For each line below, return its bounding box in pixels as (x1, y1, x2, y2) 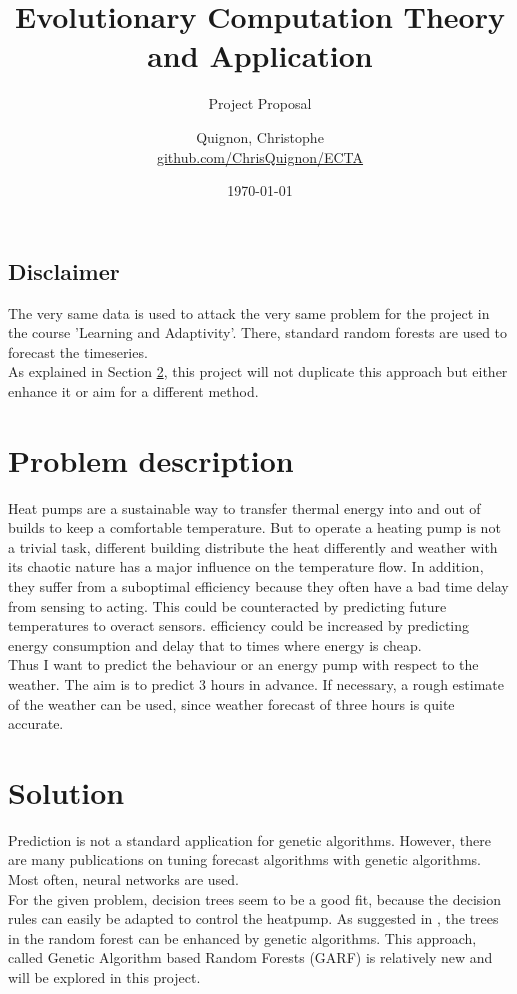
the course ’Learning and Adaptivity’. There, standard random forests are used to (8, 322, 508, 343)
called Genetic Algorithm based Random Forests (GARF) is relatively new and (8, 947, 493, 968)
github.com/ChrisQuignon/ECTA (156, 146, 364, 167)
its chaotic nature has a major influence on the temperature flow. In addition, (8, 556, 484, 577)
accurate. (8, 713, 64, 734)
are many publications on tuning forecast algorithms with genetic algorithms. (8, 849, 481, 870)
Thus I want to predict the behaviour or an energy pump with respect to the (8, 654, 479, 675)
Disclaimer (8, 255, 120, 286)
